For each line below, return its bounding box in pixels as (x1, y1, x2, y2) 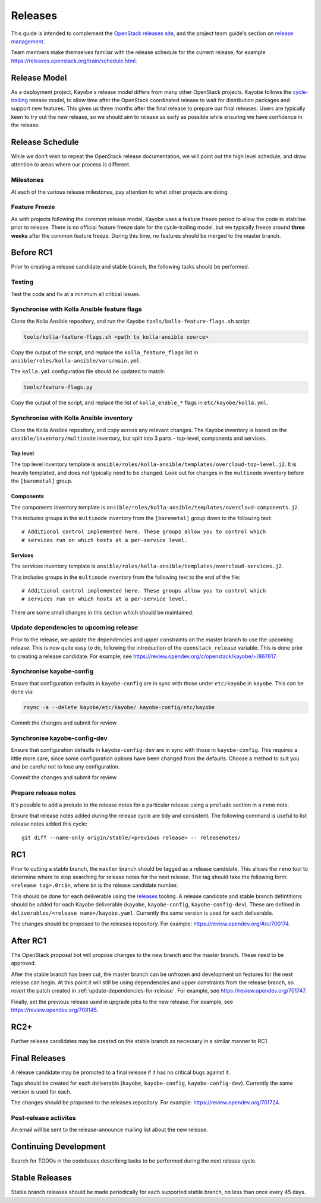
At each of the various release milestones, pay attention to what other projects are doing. (11, 188, 229, 196)
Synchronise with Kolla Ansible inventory (11, 414, 133, 422)
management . (11, 37, 45, 45)
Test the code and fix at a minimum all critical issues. (11, 290, 141, 297)
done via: (11, 688, 34, 695)
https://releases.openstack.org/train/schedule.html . (11, 57, 137, 64)
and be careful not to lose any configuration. (11, 763, 120, 770)
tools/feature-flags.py (23, 384, 93, 390)
